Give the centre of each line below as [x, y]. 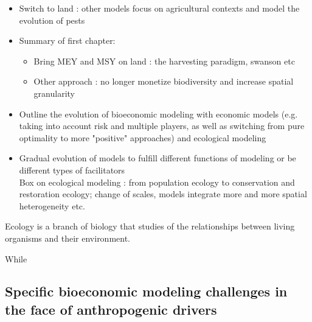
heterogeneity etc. [52, 205]
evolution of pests [52, 20]
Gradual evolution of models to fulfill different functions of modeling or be [158, 158]
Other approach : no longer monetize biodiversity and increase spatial [164, 81]
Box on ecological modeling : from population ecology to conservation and [157, 182]
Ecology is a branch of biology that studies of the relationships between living [150, 226]
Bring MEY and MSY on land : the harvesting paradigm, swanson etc [164, 61]
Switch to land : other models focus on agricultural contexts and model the [159, 8]
